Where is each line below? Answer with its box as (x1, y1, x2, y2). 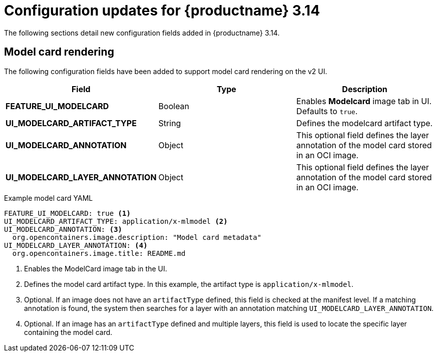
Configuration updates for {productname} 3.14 (4, 2, 320, 19)
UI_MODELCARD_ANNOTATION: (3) (4, 225, 123, 233)
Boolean (158, 101, 190, 111)
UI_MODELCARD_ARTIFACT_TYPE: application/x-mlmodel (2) (4, 217, 228, 225)
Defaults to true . (296, 106, 358, 116)
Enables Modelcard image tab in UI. (296, 96, 432, 106)
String (158, 118, 181, 128)
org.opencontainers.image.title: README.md (12, 249, 186, 257)
